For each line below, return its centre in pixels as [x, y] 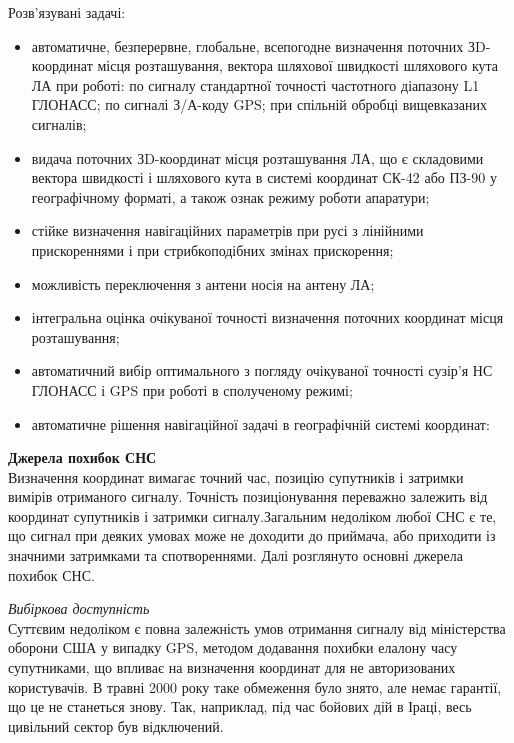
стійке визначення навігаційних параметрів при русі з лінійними [227, 230]
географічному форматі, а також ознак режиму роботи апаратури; [230, 196]
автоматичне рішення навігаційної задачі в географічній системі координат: [260, 423]
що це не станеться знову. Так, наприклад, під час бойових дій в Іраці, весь [240, 706]
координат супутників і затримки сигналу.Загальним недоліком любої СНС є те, [252, 515]
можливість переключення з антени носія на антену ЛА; [203, 283]
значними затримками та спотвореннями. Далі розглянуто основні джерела [235, 555]
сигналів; [59, 123]
